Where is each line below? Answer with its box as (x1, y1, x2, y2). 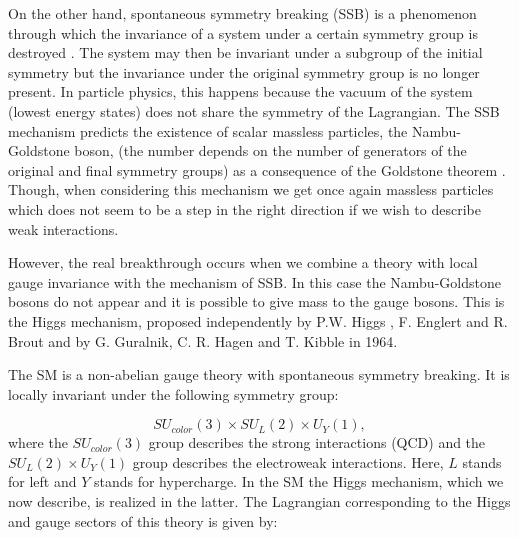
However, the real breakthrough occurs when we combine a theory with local (8, 252, 478, 273)
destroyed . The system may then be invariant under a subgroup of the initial (8, 42, 483, 63)
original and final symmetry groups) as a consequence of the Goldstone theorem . (8, 159, 506, 180)
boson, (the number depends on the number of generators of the (74, 140, 467, 161)
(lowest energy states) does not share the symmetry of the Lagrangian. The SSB (8, 100, 500, 121)
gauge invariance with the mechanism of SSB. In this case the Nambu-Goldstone (8, 271, 501, 292)
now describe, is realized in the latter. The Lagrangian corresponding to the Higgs (8, 491, 511, 512)
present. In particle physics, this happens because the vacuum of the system (8, 81, 473, 102)
